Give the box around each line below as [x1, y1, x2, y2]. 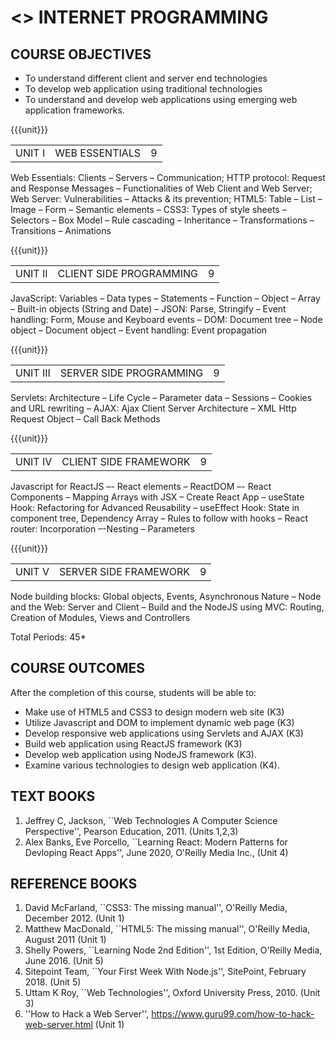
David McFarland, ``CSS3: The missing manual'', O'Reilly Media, [24, 902, 288, 914]
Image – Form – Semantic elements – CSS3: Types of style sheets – [10, 204, 287, 215]
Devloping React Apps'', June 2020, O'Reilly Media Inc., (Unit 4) [24, 846, 289, 858]
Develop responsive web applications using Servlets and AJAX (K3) [24, 727, 304, 739]
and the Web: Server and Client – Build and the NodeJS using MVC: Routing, [10, 601, 325, 613]
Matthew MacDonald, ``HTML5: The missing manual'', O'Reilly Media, [24, 923, 311, 935]
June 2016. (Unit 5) [24, 955, 104, 967]
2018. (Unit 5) [24, 976, 82, 988]
